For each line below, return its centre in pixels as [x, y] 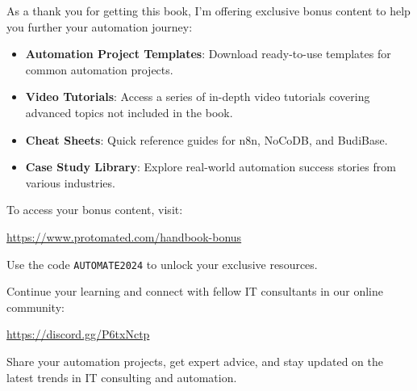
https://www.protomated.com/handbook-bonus [124, 236]
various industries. [70, 182]
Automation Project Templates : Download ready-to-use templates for [208, 54]
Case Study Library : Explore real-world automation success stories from [211, 167]
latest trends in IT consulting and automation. [122, 377]
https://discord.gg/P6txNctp [78, 334]
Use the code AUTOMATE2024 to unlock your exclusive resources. [162, 264]
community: [35, 307]
